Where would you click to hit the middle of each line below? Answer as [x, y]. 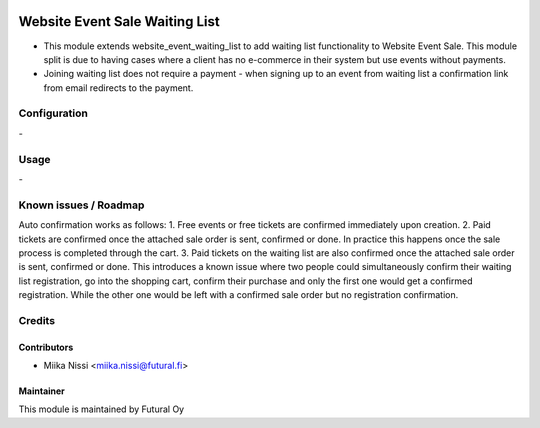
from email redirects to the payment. [118, 87]
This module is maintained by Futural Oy [101, 409]
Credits [36, 320]
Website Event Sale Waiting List [119, 21]
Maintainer [41, 391]
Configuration [53, 113]
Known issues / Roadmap [81, 205]
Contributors [46, 347]
